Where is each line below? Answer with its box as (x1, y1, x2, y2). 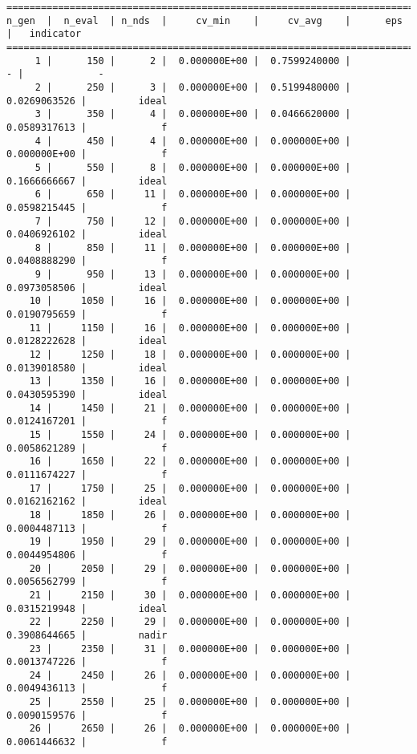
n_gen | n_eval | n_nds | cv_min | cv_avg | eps (6, 14, 403, 26)
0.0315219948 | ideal (6, 602, 168, 614)
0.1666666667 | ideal (6, 175, 168, 187)
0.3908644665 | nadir (6, 629, 168, 641)
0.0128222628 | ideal (6, 335, 168, 347)
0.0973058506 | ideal (6, 282, 168, 294)
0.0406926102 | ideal (6, 229, 168, 241)
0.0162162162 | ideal (6, 496, 168, 508)
